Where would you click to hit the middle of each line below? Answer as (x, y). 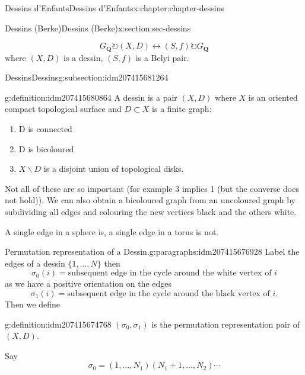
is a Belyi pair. (162, 57)
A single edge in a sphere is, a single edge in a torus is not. (112, 231)
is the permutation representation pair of (226, 324)
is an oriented (273, 97)
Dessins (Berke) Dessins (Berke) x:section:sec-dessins (98, 28)
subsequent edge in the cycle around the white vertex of (170, 273)
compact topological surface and (63, 109)
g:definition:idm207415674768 (58, 324)
